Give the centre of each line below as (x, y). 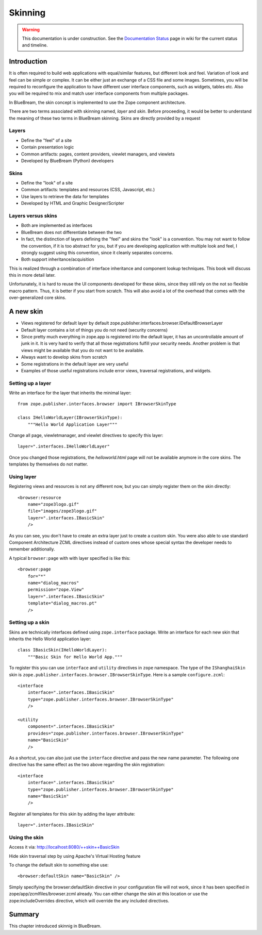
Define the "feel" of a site (47, 140)
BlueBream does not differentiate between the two (72, 232)
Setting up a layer (30, 383)
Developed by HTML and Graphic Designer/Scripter (73, 203)
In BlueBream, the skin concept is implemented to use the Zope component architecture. (98, 102)
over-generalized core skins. (38, 298)
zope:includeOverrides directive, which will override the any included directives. (89, 901)
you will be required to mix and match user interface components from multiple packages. (99, 93)
